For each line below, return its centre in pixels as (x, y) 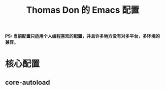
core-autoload (28, 82)
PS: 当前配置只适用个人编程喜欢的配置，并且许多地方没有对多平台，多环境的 (82, 36)
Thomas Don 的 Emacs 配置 (83, 10)
